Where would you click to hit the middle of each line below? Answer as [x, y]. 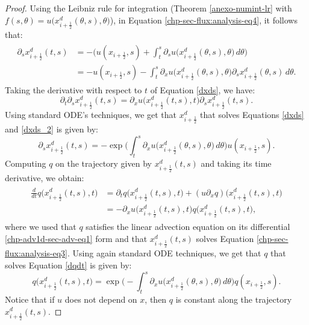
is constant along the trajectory [234, 299]
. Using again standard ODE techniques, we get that [164, 253]
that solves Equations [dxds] [252, 114]
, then [156, 299]
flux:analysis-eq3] [36, 253]
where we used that [41, 227]
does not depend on [101, 299]
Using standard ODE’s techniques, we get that [91, 114]
